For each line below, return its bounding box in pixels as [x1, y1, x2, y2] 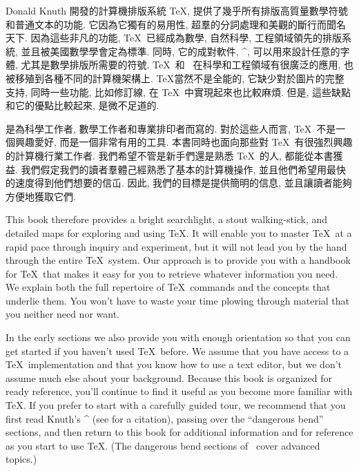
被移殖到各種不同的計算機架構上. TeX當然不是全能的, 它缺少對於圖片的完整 [6, 70, 345, 85]
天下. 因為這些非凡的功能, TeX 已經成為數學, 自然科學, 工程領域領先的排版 [6, 30, 342, 45]
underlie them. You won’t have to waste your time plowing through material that [6, 293, 350, 307]
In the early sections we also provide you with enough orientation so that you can [6, 330, 351, 345]
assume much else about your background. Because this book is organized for [6, 370, 332, 385]
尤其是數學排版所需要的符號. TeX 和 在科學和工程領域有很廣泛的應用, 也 [21, 57, 353, 72]
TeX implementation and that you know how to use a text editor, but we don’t [6, 357, 342, 372]
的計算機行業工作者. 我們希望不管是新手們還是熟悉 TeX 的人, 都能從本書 [6, 148, 333, 162]
